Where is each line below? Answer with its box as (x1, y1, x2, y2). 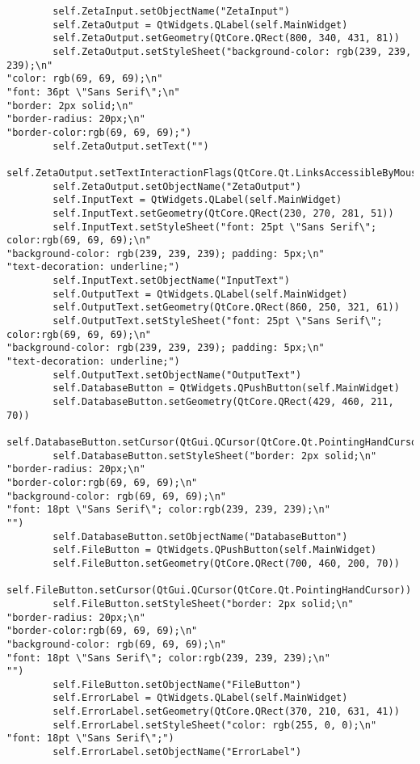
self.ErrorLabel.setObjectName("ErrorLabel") (52, 746, 302, 758)
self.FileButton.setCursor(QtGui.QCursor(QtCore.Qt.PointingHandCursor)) (6, 585, 412, 597)
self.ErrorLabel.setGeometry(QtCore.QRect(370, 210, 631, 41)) (52, 706, 400, 718)
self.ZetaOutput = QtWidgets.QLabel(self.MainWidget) (52, 19, 348, 31)
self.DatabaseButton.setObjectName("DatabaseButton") (52, 530, 348, 542)
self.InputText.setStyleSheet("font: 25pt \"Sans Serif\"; (52, 221, 377, 233)
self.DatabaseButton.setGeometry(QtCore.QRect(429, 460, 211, (52, 396, 394, 408)
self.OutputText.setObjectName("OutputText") (52, 369, 302, 381)
